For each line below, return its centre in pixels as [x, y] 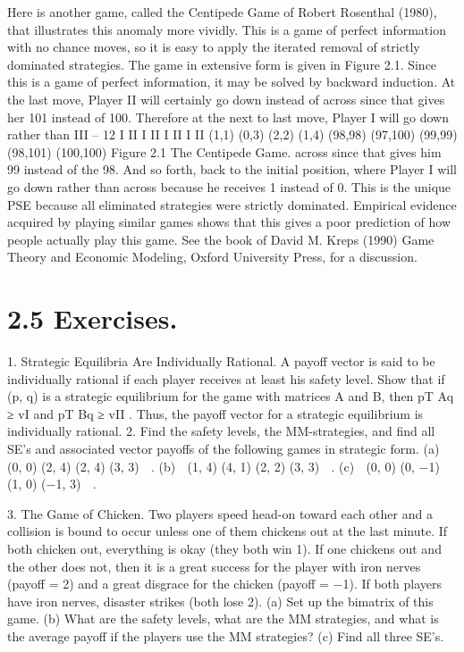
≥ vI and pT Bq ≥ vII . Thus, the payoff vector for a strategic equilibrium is [215, 413]
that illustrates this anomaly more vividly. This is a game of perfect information [227, 29]
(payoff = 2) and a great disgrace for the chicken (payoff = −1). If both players [225, 584]
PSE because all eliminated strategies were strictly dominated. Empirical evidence [232, 204]
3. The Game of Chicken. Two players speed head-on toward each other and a [220, 513]
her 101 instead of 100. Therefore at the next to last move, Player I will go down [228, 117]
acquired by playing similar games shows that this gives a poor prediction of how [229, 222]
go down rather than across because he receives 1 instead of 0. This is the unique [229, 186]
